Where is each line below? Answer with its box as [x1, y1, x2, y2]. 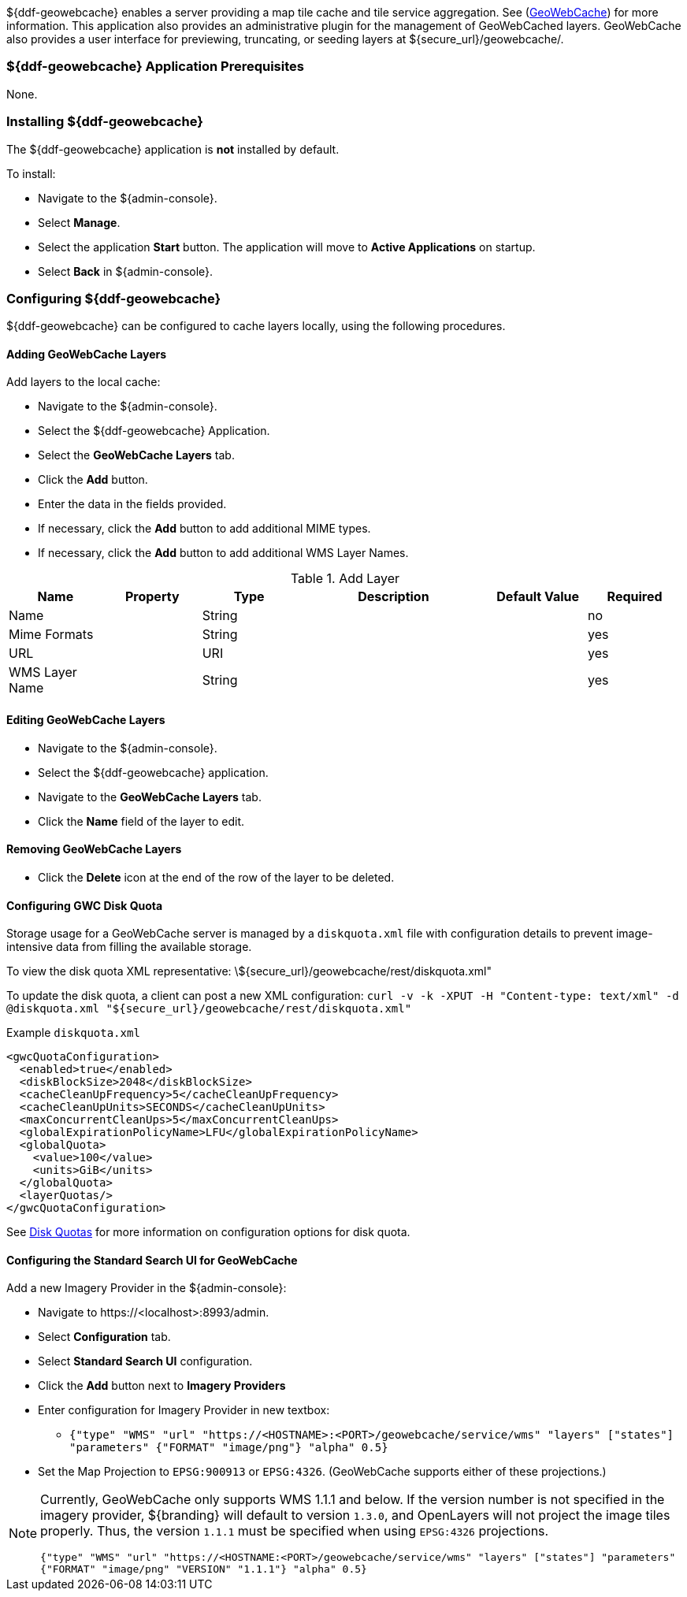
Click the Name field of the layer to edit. [38, 814, 245, 828]
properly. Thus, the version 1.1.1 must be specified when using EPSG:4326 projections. [40, 1523, 549, 1539]
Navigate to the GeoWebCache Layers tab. [38, 789, 262, 804]
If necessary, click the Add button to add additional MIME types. [38, 522, 371, 536]
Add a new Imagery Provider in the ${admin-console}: [6, 1281, 287, 1295]
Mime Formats [9, 626, 94, 643]
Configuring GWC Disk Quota [6, 898, 163, 912]
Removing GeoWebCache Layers [6, 842, 182, 856]
